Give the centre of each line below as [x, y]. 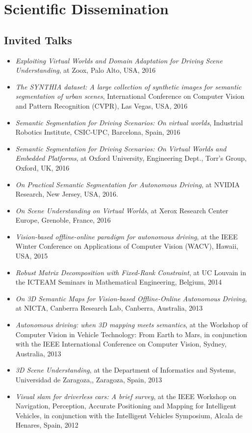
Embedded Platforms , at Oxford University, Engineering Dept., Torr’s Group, [131, 158]
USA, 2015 [32, 256]
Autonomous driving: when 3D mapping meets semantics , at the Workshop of [132, 325]
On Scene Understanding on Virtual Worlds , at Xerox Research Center [122, 210]
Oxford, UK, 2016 [42, 167]
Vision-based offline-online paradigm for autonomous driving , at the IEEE [126, 236]
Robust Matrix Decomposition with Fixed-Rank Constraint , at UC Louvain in [131, 272]
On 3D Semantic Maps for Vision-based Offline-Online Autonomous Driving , [131, 298]
